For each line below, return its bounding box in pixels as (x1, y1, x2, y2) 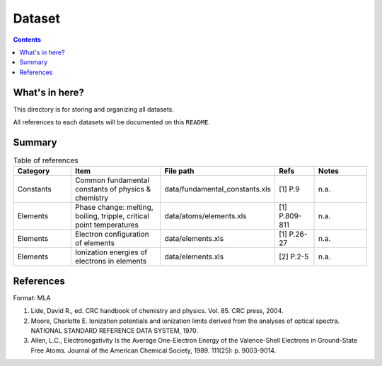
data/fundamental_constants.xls (164, 184, 272, 194)
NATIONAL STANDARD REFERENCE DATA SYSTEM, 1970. (30, 326, 198, 335)
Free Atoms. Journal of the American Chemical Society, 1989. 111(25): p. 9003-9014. (30, 346, 277, 355)
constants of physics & (74, 184, 151, 194)
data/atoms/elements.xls (164, 211, 247, 221)
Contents (13, 35, 42, 44)
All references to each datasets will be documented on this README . (13, 118, 210, 126)
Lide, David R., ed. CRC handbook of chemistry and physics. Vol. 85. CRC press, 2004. (30, 307, 284, 315)
